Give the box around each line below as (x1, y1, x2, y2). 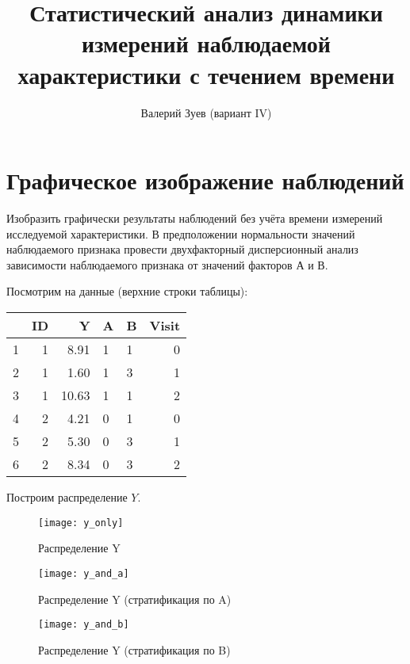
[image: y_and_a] (38, 567, 129, 579)
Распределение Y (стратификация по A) (38, 590, 232, 607)
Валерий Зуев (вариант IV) (140, 104, 272, 120)
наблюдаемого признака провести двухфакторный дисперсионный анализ (6, 241, 358, 258)
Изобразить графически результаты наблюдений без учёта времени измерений (6, 210, 383, 227)
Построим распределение (6, 489, 128, 505)
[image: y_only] (38, 517, 124, 529)
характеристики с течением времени (17, 58, 395, 90)
